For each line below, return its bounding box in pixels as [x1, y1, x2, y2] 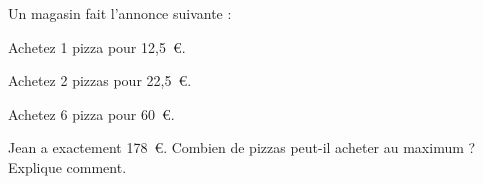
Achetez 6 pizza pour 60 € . [8, 103, 175, 124]
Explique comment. [8, 156, 127, 177]
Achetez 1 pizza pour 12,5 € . [8, 36, 186, 57]
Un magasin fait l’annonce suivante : [8, 3, 232, 23]
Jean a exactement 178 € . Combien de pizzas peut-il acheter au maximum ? [8, 137, 476, 158]
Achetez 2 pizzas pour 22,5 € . [8, 70, 192, 91]
